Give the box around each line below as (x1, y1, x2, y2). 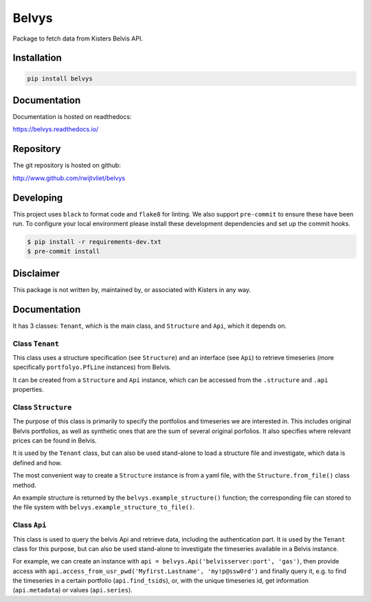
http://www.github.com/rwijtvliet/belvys (12, 174, 126, 182)
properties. (12, 386, 44, 394)
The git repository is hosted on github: (12, 161, 122, 170)
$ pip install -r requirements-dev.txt (27, 238, 161, 246)
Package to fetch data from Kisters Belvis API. (12, 34, 144, 43)
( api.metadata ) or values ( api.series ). (12, 586, 133, 594)
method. (12, 481, 37, 489)
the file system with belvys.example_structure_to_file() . (12, 503, 195, 511)
